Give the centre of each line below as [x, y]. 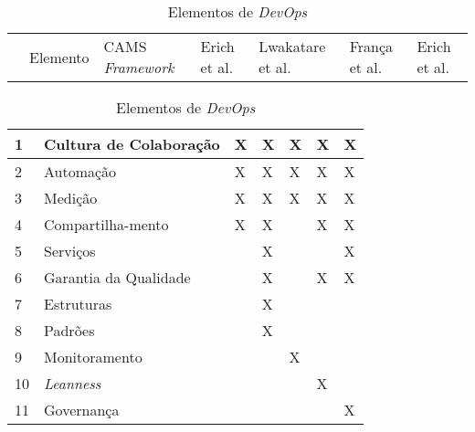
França [371, 46]
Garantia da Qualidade [117, 277]
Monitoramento [93, 357]
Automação [80, 171]
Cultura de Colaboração [132, 144]
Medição [71, 198]
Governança [82, 410]
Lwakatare [292, 46]
